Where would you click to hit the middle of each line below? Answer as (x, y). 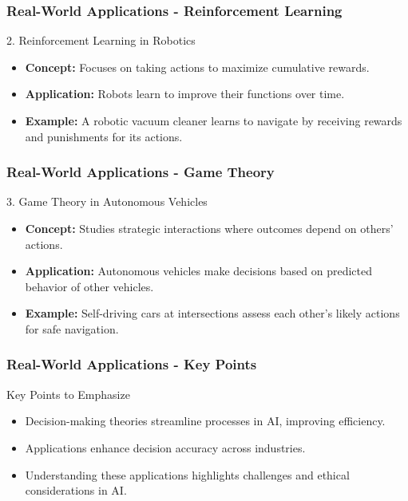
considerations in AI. (76, 490)
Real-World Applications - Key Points (132, 364)
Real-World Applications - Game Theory (141, 172)
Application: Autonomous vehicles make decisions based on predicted (199, 271)
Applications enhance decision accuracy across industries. (165, 447)
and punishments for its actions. (104, 136)
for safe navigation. (72, 328)
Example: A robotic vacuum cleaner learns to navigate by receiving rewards (214, 120)
